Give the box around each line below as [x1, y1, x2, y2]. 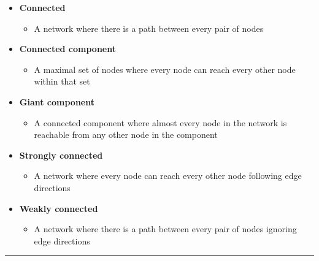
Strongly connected [19, 148, 103, 161]
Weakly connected [19, 202, 98, 214]
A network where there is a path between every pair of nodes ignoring [34, 222, 297, 235]
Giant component [19, 95, 95, 108]
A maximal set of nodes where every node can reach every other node [34, 62, 296, 75]
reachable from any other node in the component [34, 128, 218, 141]
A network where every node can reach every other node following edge [34, 169, 302, 182]
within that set [34, 75, 90, 88]
